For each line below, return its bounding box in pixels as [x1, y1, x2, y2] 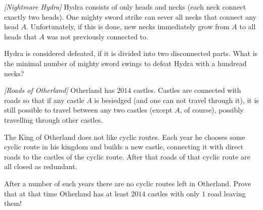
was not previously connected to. [47, 31, 148, 41]
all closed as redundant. [4, 161, 77, 172]
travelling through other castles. [4, 114, 103, 125]
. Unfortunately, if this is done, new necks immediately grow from [26, 21, 230, 32]
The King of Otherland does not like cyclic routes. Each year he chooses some [4, 131, 245, 142]
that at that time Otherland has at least [4, 188, 129, 198]
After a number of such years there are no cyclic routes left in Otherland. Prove [4, 178, 251, 188]
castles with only [148, 188, 200, 198]
